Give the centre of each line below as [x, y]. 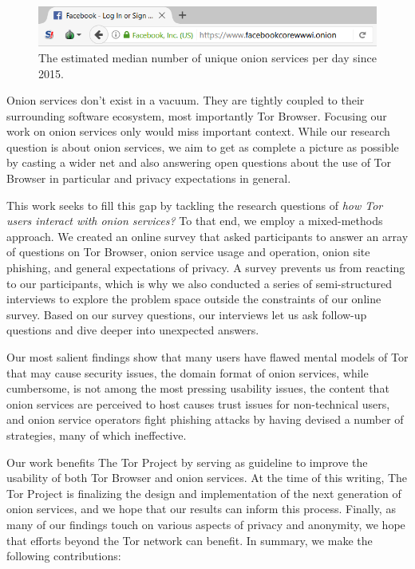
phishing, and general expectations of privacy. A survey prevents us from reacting [206, 268]
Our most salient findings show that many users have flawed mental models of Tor [207, 357]
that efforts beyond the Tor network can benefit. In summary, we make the [190, 540]
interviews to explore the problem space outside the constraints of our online [194, 299]
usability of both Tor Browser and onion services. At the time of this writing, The [207, 478]
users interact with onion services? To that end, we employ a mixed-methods [195, 221]
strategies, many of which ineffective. [97, 435]
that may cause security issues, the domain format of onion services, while [188, 372]
